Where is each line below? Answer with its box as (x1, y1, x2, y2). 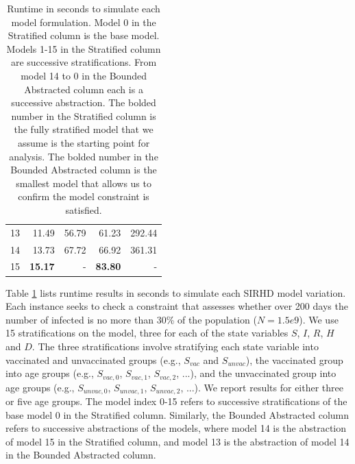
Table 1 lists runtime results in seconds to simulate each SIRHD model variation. (5, 285, 346, 300)
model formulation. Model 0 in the (11, 14, 156, 29)
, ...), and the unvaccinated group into (176, 366, 336, 380)
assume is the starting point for (18, 135, 150, 149)
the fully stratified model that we (14, 122, 154, 136)
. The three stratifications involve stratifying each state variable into (32, 339, 319, 353)
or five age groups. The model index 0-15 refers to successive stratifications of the (5, 394, 347, 408)
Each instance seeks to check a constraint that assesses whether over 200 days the (5, 299, 348, 313)
